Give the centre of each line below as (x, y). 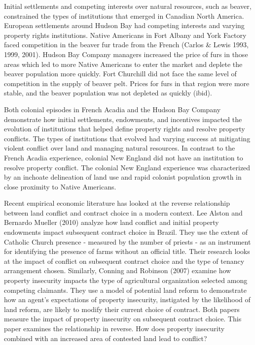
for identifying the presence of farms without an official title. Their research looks (127, 251)
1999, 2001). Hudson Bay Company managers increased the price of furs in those (126, 54)
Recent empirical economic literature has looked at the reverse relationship (117, 203)
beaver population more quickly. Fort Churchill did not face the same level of (120, 74)
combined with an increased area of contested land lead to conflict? (106, 338)
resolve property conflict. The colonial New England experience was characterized (127, 167)
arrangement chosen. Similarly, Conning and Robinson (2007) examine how (118, 270)
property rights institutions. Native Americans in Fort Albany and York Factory (125, 35)
